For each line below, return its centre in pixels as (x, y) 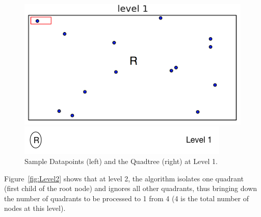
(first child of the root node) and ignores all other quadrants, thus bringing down (131, 188)
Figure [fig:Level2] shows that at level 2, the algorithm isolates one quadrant (124, 178)
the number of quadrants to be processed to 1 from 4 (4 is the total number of (126, 198)
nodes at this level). (35, 208)
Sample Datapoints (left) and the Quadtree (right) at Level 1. (121, 161)
